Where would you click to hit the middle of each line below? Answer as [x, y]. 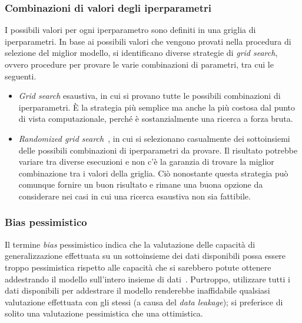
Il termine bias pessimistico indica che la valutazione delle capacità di [130, 244]
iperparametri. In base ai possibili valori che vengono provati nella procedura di [148, 41]
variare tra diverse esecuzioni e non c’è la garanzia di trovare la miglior [146, 161]
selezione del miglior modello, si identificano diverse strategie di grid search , [141, 53]
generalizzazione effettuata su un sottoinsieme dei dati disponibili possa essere [145, 256]
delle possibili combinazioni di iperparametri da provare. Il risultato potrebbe [158, 150]
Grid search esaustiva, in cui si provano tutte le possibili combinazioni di [150, 96]
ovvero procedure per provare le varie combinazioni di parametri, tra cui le [139, 64]
